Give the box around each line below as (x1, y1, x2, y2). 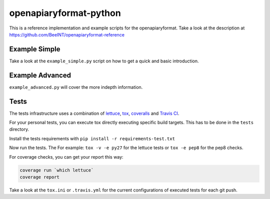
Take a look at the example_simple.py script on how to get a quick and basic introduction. (9, 58, 199, 64)
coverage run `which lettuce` (19, 167, 94, 173)
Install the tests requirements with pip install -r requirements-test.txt (9, 135, 175, 142)
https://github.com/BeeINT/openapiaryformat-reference (9, 31, 125, 37)
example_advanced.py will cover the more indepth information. (9, 84, 143, 90)
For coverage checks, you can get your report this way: (9, 154, 123, 160)
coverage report (19, 174, 60, 180)
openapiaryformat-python (9, 7, 121, 18)
